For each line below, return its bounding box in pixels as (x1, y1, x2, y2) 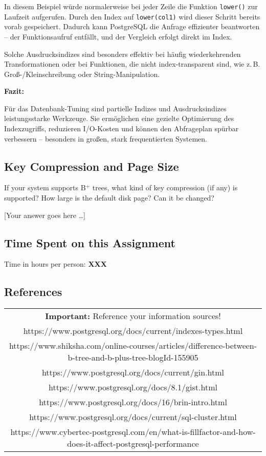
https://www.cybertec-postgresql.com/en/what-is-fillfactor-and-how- (10, 426, 256, 438)
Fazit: (4, 86, 24, 96)
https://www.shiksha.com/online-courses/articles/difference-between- (9, 340, 257, 352)
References (4, 284, 62, 300)
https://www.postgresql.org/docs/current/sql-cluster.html (29, 411, 237, 423)
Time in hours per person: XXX (4, 259, 107, 269)
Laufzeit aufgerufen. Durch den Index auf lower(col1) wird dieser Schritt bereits (4, 11, 260, 22)
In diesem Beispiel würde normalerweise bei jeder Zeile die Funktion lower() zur (4, 1, 258, 11)
